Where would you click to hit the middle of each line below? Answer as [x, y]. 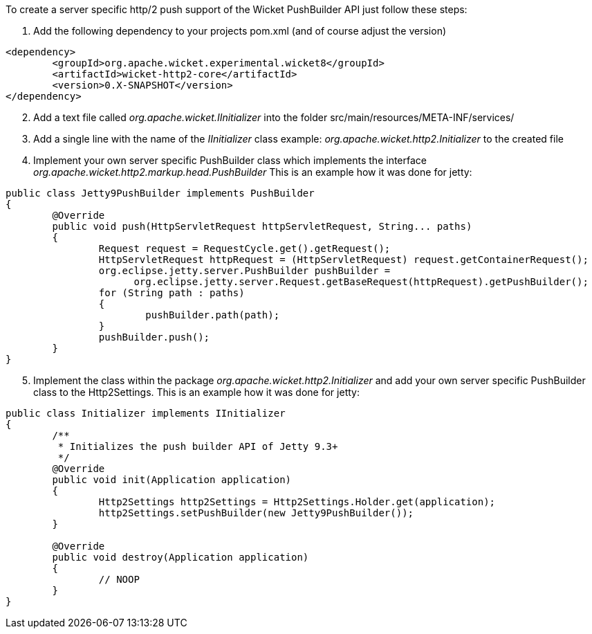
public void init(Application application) [172, 480]
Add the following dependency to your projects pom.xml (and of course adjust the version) [240, 31]
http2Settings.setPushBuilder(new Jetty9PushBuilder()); [256, 513]
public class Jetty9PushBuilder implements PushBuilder [160, 193]
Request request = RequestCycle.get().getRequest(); [244, 248]
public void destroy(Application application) [181, 557]
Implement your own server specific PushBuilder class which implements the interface [230, 160]
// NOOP [119, 579]
